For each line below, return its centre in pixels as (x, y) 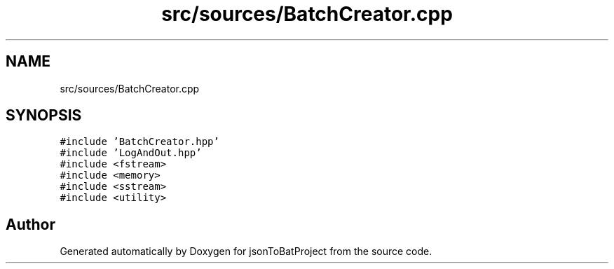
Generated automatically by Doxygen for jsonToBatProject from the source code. (246, 251)
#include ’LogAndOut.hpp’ (131, 153)
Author (30, 224)
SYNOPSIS (44, 116)
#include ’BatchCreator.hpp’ (139, 142)
